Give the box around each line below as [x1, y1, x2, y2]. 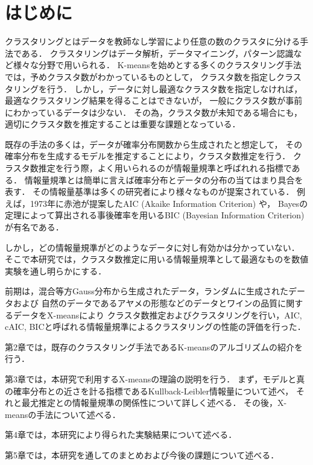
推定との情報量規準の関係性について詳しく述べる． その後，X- [38, 396, 287, 409]
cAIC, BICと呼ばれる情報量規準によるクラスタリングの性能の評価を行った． [5, 320, 306, 333]
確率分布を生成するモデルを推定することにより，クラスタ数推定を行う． [5, 150, 291, 162]
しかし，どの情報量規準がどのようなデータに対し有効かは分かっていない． [5, 241, 300, 253]
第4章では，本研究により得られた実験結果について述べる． [5, 428, 237, 441]
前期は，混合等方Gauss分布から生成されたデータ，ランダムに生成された [5, 285, 289, 297]
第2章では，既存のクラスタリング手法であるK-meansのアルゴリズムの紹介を [5, 340, 303, 353]
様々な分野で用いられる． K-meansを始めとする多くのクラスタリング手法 [13, 59, 302, 71]
